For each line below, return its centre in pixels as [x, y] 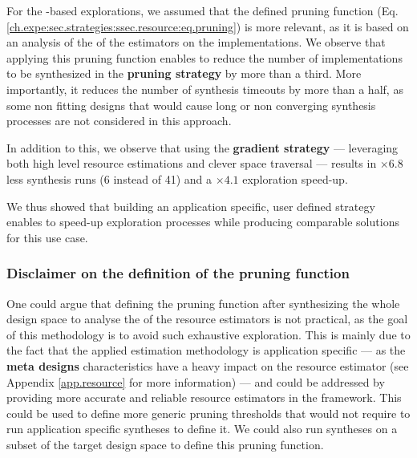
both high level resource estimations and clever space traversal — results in [192, 163]
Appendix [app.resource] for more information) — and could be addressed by [196, 381]
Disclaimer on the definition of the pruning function [178, 273]
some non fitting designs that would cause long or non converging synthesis [191, 105]
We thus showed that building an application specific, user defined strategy [191, 206]
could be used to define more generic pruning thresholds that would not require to [208, 413]
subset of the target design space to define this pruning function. [165, 444]
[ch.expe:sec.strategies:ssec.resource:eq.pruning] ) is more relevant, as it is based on [208, 26]
